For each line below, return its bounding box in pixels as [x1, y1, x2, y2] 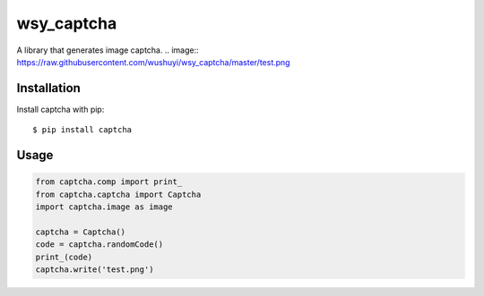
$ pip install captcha [32, 125, 133, 135]
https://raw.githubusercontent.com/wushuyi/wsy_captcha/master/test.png [16, 56, 290, 67]
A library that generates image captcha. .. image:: [16, 45, 199, 55]
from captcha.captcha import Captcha [35, 189, 202, 199]
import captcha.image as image [35, 202, 174, 212]
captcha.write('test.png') [35, 264, 154, 275]
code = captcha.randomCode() [35, 240, 164, 249]
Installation [16, 80, 81, 96]
